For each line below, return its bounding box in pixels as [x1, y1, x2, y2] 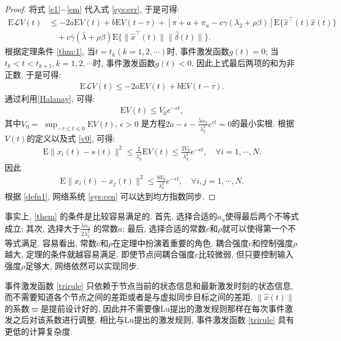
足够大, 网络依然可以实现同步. [25, 259, 139, 271]
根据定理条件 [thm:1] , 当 [5, 45, 95, 57]
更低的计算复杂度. [5, 325, 73, 337]
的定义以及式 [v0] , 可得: [26, 132, 116, 144]
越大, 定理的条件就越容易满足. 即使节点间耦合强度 [5, 248, 195, 260]
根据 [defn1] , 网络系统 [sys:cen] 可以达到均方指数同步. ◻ [5, 190, 216, 202]
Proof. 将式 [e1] [5, 3, 61, 15]
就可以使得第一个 [222, 222, 288, 234]
